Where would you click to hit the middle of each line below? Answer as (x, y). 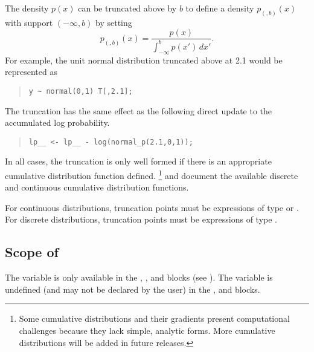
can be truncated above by (127, 8)
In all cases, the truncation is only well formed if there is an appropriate (138, 161)
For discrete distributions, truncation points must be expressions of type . (141, 219)
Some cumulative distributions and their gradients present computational (154, 318)
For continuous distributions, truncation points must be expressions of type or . (152, 207)
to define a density (220, 8)
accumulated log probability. (57, 122)
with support (29, 22)
